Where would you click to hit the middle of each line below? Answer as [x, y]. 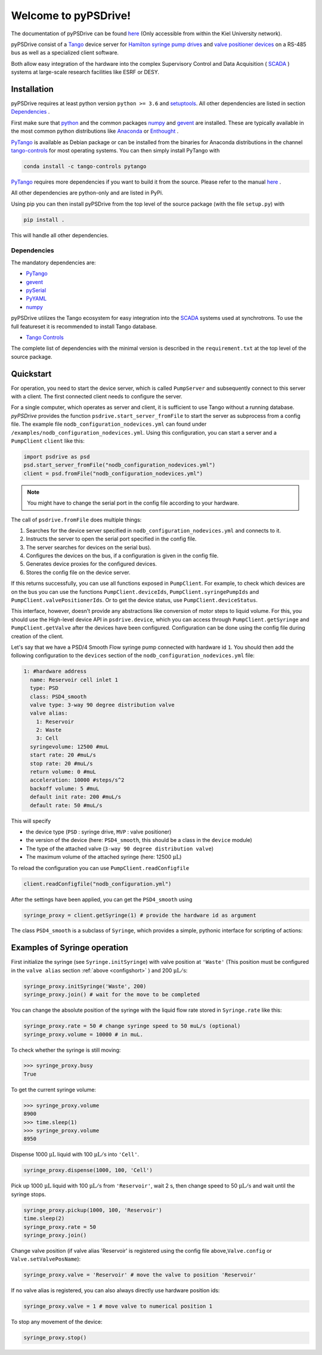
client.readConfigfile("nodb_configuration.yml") [97, 884]
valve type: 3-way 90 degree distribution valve [103, 705]
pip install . [44, 219]
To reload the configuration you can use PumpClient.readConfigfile [100, 868]
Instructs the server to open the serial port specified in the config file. [111, 539]
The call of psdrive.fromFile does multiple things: [76, 520]
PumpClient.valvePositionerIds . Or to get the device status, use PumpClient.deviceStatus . [134, 600]
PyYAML [36, 298]
